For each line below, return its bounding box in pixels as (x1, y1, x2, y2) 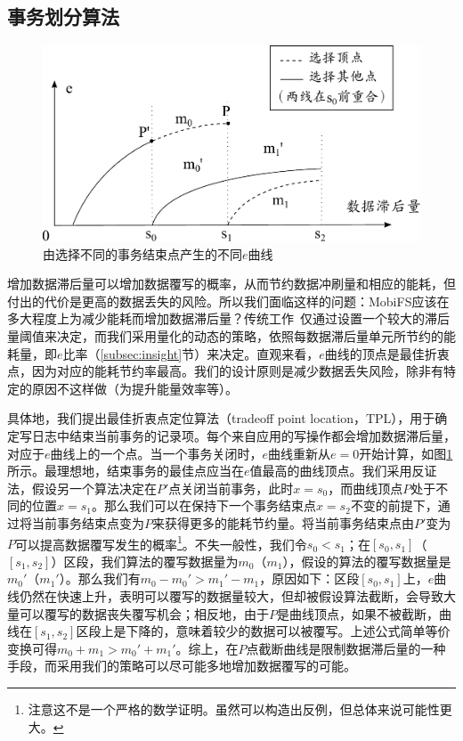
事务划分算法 (7, 3, 119, 30)
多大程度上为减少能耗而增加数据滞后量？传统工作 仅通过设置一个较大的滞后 (7, 309, 450, 328)
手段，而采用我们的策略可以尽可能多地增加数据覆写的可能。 (7, 656, 356, 675)
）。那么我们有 (59, 569, 141, 588)
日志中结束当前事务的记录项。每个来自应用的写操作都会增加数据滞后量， (31, 427, 456, 444)
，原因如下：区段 (259, 569, 360, 588)
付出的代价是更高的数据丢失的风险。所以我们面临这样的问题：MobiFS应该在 (7, 291, 450, 310)
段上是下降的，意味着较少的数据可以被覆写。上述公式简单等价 (88, 622, 451, 640)
